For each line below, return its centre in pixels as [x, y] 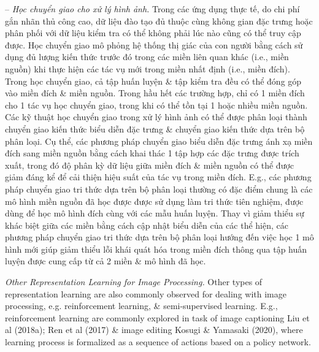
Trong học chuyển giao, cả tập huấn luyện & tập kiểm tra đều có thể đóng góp [153, 81]
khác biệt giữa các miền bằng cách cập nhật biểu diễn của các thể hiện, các [147, 225]
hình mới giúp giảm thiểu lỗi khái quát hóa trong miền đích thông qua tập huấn [156, 249]
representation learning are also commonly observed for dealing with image [146, 293]
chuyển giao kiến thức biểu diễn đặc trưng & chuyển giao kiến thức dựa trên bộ [155, 128]
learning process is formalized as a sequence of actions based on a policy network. [158, 342]
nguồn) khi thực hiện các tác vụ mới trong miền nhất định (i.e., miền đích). [148, 68]
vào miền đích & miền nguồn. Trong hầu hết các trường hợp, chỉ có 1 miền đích [155, 93]
